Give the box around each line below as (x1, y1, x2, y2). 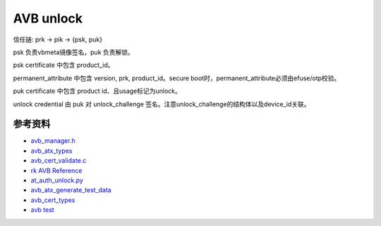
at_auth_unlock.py (30, 176, 84, 184)
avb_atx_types (30, 146, 73, 155)
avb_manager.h (30, 137, 75, 145)
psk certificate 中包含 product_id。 (13, 61, 114, 70)
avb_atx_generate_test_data (30, 186, 112, 194)
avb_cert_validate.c (30, 156, 87, 165)
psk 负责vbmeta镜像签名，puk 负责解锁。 (13, 48, 134, 56)
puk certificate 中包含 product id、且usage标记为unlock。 (13, 87, 181, 95)
